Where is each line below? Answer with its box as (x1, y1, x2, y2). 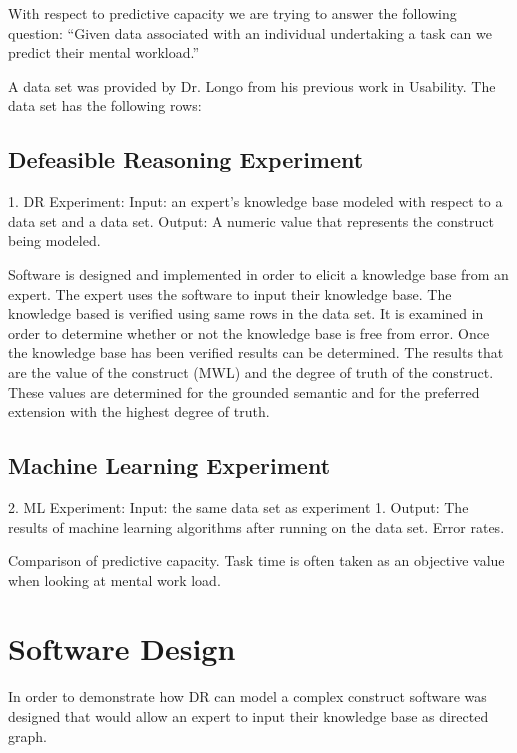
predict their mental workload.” (8, 42, 200, 63)
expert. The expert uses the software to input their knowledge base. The (8, 283, 452, 304)
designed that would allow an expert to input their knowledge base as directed (8, 706, 489, 726)
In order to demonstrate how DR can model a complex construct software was (8, 686, 487, 707)
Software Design (8, 628, 236, 669)
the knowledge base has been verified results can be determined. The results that (8, 342, 504, 363)
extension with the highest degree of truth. (8, 401, 270, 422)
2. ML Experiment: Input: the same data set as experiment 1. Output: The (8, 496, 469, 517)
